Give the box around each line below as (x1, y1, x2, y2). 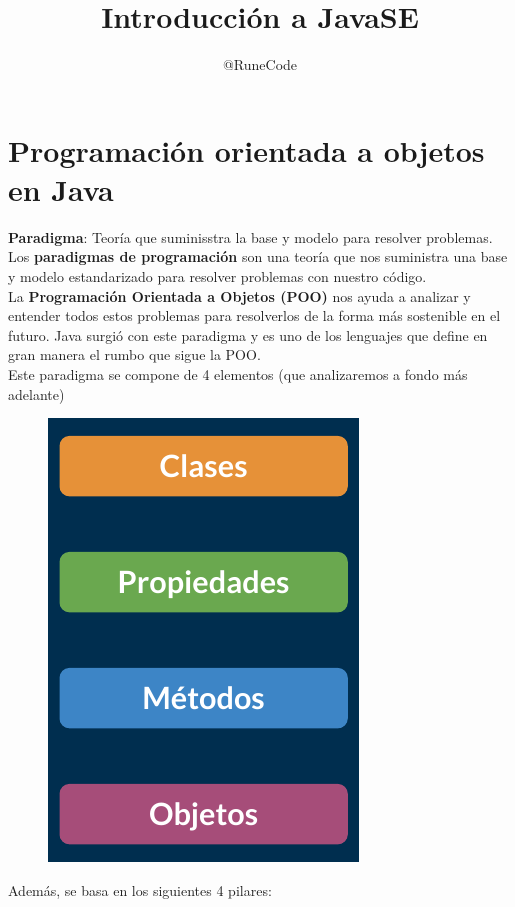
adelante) (8, 383, 65, 404)
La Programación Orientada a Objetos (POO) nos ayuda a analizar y (8, 285, 471, 306)
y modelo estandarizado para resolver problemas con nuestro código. (8, 266, 427, 287)
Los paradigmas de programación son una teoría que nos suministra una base (8, 246, 508, 267)
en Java (8, 168, 114, 209)
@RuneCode (222, 54, 298, 75)
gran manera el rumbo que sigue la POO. (8, 344, 261, 365)
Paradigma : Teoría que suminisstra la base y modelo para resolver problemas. (8, 226, 493, 247)
